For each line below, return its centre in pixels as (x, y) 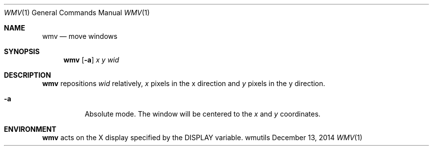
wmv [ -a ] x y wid (91, 60)
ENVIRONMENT (30, 129)
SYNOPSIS (22, 51)
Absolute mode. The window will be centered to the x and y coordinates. (203, 114)
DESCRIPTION (28, 75)
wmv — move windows (80, 36)
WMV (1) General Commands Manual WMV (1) (77, 13)
